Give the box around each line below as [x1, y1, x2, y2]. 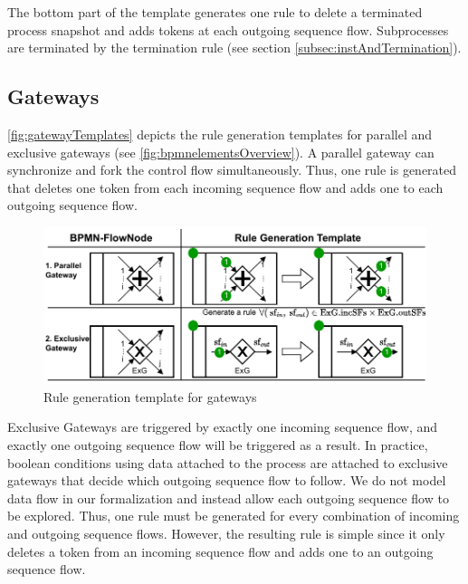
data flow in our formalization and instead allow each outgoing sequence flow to [7, 488, 449, 507]
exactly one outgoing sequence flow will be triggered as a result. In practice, [7, 436, 428, 455]
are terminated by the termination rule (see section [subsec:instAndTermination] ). [7, 38, 462, 57]
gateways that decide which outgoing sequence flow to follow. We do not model [7, 471, 446, 490]
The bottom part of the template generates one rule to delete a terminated [7, 3, 423, 21]
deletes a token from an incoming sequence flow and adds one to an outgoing [7, 541, 434, 560]
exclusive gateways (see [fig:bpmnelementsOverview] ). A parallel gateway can [7, 142, 435, 161]
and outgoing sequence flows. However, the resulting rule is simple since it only [7, 523, 445, 542]
